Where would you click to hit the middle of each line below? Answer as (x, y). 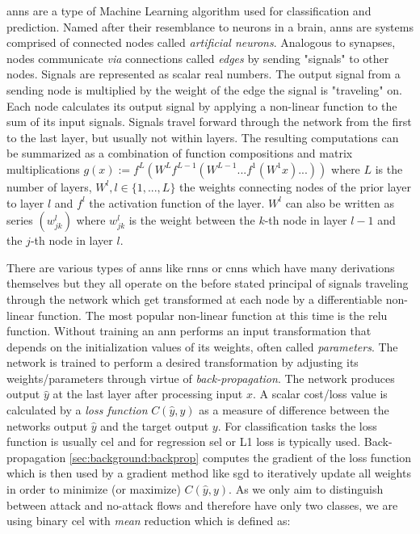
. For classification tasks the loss (297, 425)
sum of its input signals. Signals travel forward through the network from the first (209, 122)
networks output (47, 425)
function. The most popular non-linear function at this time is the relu (212, 315)
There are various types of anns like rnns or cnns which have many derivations (201, 267)
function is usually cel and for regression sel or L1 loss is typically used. (184, 441)
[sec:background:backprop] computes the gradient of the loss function (240, 457)
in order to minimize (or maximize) (94, 489)
